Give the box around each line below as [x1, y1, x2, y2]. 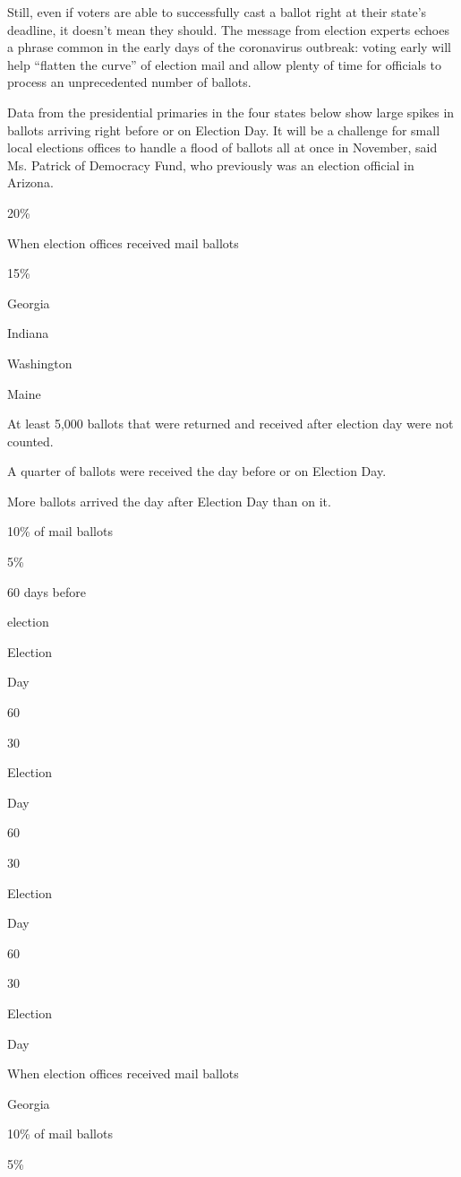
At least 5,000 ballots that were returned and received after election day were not [7, 414, 454, 433]
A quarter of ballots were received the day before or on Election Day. [7, 462, 387, 480]
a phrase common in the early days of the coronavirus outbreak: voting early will [7, 38, 451, 56]
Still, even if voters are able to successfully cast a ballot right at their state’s [7, 3, 427, 21]
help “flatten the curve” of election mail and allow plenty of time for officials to [7, 55, 442, 74]
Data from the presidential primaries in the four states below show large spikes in [7, 102, 455, 121]
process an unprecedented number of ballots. [7, 73, 252, 91]
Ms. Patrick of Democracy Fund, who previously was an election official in [7, 155, 414, 174]
